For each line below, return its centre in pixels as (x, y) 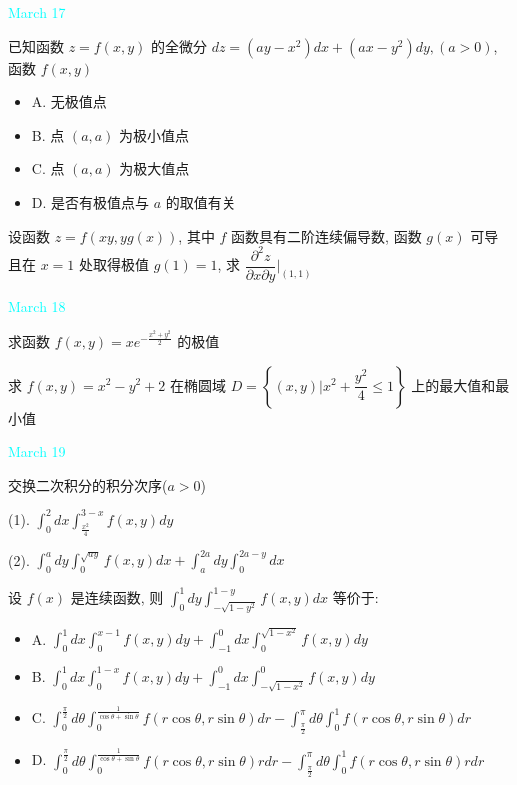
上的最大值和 (453, 384)
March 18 (37, 305)
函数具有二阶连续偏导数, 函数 (326, 235)
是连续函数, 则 (117, 596)
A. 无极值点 (69, 101)
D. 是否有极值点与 (90, 201)
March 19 (37, 451)
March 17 (37, 12)
